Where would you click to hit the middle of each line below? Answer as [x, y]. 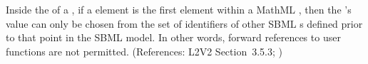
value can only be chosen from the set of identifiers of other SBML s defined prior [184, 23]
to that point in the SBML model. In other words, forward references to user [173, 37]
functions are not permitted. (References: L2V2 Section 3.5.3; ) [144, 51]
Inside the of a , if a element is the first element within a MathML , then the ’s [179, 9]
